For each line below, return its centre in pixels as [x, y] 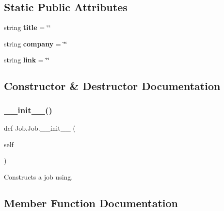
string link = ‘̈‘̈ [27, 60]
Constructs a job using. [39, 176]
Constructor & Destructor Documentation [112, 86]
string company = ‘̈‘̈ [36, 43]
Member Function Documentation [91, 203]
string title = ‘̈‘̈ [27, 27]
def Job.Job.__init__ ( [40, 128]
